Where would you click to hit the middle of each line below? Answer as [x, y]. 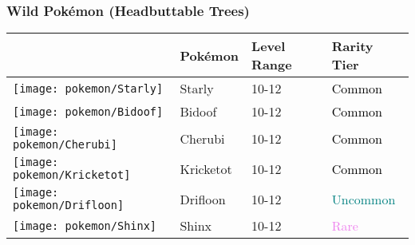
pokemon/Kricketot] [72, 175]
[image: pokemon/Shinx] [85, 225]
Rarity [352, 46]
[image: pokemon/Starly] [88, 88]
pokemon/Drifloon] [69, 205]
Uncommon [364, 199]
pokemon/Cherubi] [65, 145]
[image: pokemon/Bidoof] [88, 111]
